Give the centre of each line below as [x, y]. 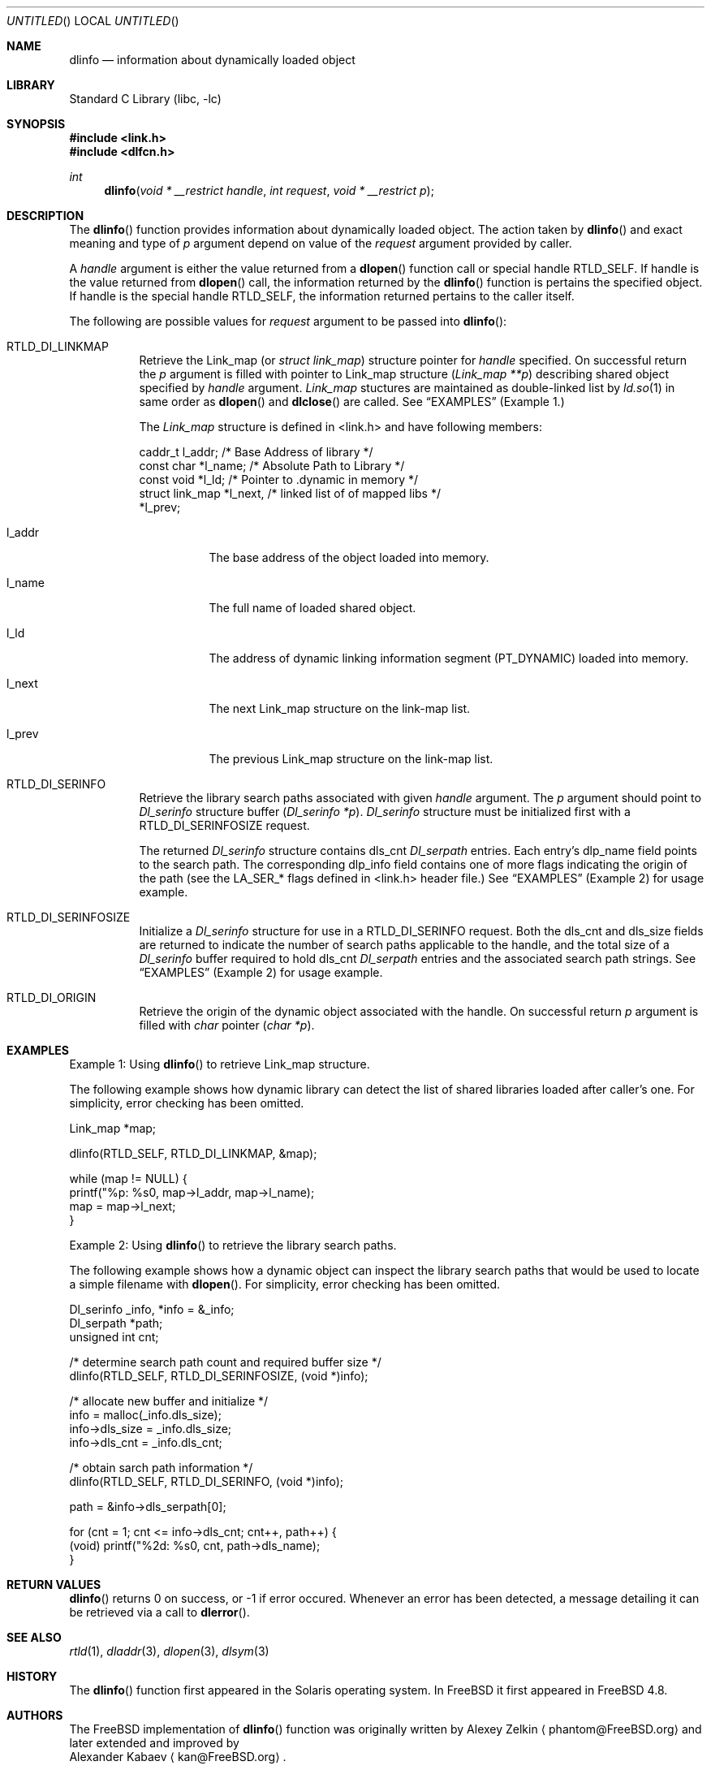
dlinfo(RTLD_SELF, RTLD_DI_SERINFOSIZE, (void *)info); [219, 1376]
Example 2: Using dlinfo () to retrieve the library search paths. [233, 1245]
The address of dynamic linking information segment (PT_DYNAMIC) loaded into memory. [449, 658]
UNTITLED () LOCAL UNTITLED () [93, 21]
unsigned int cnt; [114, 1337]
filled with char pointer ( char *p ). [227, 1025]
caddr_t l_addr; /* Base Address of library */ [256, 452]
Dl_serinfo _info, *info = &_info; [152, 1309]
